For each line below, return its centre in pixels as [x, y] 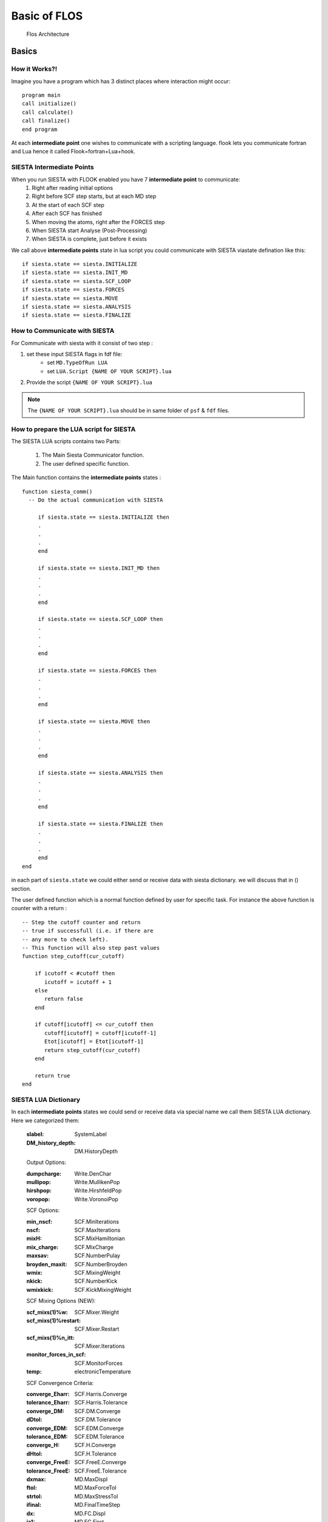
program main [41, 95]
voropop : [38, 1199]
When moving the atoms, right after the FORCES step [98, 222]
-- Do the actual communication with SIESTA [96, 500]
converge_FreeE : [48, 1462]
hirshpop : [39, 1191]
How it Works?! [34, 69]
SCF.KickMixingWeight [103, 1289]
